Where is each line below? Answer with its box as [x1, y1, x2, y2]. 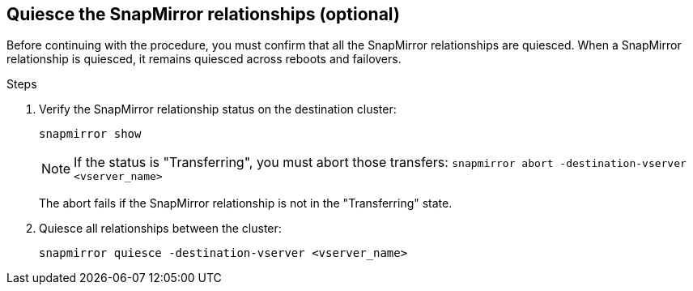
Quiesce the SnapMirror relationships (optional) [6, 4, 400, 24]
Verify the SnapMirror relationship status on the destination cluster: [39, 102, 397, 117]
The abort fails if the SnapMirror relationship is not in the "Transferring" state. [39, 196, 453, 211]
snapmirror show [39, 127, 142, 141]
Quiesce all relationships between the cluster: [39, 221, 282, 236]
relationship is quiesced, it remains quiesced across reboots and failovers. [6, 52, 402, 66]
